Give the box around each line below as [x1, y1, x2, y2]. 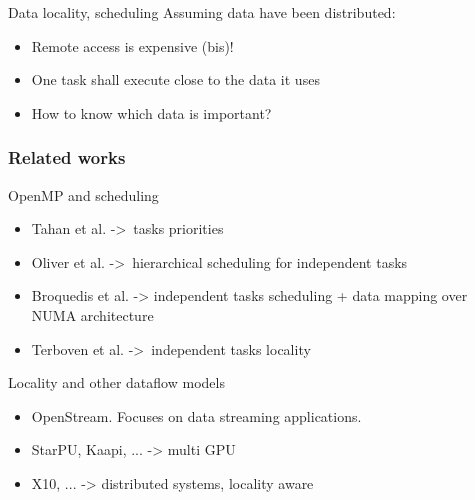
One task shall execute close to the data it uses [31, 69, 320, 90]
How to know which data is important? [31, 102, 272, 123]
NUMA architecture [31, 304, 154, 325]
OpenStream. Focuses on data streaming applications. [31, 405, 362, 426]
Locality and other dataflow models [8, 372, 225, 393]
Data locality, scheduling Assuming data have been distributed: [8, 2, 396, 22]
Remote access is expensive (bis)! [31, 35, 234, 56]
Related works [8, 145, 126, 170]
